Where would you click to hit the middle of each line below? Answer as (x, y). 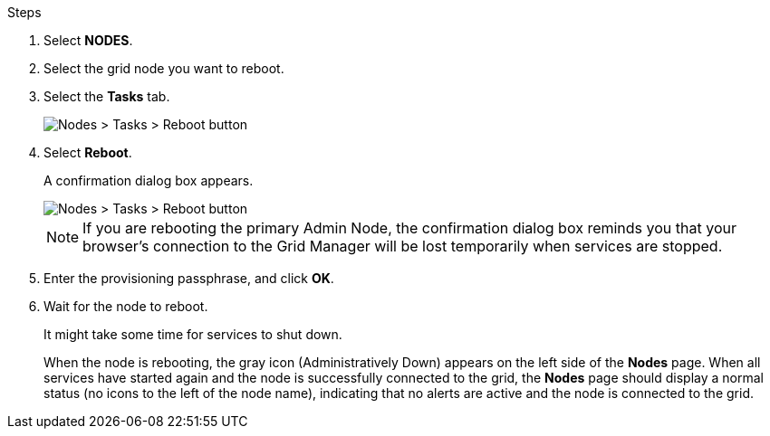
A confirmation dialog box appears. (149, 180)
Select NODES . (88, 40)
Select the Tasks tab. (107, 96)
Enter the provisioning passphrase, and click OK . (189, 278)
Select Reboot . (88, 152)
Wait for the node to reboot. (126, 306)
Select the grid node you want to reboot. (164, 68)
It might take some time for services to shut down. (193, 334)
